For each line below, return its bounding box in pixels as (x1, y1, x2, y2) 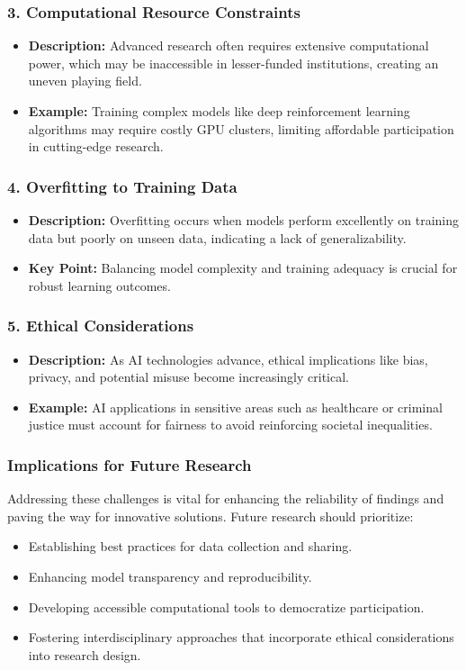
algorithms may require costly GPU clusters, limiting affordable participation (28, 119, 454, 138)
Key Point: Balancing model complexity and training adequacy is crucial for (28, 258, 458, 277)
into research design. (28, 645, 141, 664)
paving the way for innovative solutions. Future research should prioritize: (7, 506, 414, 525)
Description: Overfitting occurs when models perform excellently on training (28, 211, 460, 229)
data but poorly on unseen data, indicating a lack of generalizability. (28, 228, 407, 247)
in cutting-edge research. (28, 137, 164, 156)
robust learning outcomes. (28, 276, 171, 294)
